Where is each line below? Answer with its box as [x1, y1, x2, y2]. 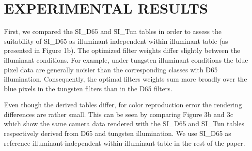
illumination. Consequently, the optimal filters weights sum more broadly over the [4, 74, 247, 84]
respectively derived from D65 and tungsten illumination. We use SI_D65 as [4, 128, 231, 138]
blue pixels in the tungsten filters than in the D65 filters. [4, 83, 173, 93]
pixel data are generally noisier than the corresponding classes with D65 [4, 64, 218, 74]
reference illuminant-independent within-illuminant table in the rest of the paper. [4, 137, 245, 148]
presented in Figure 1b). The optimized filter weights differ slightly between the [4, 45, 240, 55]
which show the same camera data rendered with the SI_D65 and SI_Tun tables [4, 118, 244, 129]
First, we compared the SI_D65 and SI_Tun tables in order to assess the [4, 26, 221, 36]
